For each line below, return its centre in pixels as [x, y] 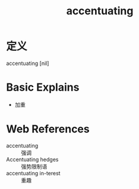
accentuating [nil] [28, 63]
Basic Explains [43, 87]
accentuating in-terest [33, 173]
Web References [48, 129]
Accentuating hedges [32, 159]
